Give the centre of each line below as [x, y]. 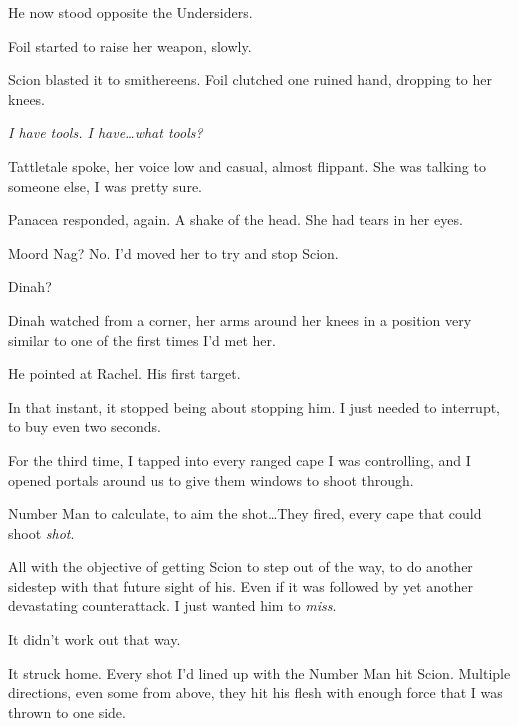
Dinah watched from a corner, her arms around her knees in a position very [240, 319]
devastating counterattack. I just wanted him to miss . [172, 605]
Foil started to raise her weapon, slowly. [130, 45]
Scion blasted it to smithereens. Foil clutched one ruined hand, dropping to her [250, 79]
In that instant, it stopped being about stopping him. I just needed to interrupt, [254, 406]
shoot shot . [41, 532]
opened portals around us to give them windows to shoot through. [211, 479]
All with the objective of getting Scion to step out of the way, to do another [240, 566]
